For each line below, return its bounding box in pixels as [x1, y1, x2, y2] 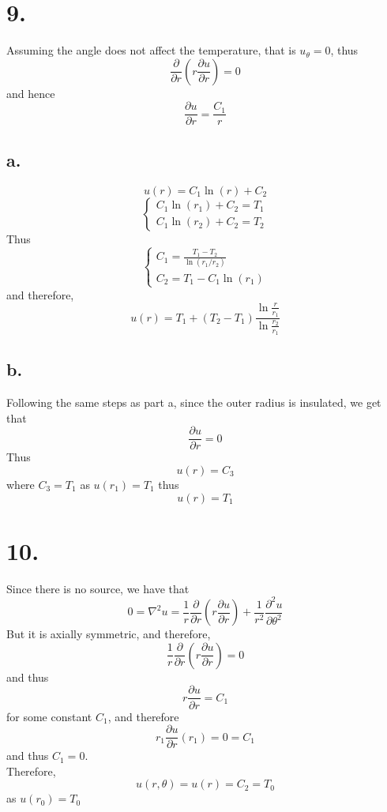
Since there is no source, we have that [6, 580, 190, 596]
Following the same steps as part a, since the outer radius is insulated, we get [6, 394, 381, 411]
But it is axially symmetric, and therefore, [6, 626, 211, 642]
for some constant [6, 708, 92, 724]
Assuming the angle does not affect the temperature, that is [6, 42, 296, 58]
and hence [6, 85, 55, 101]
